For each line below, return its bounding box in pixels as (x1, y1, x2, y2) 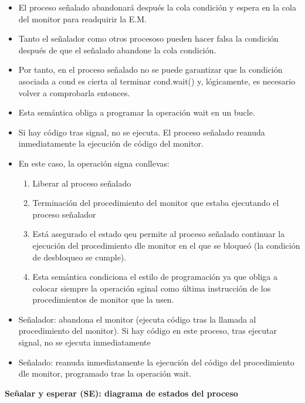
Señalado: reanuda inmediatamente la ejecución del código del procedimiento (18, 355, 294, 368)
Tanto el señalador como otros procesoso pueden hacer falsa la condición (18, 32, 279, 45)
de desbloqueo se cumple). (32, 250, 127, 263)
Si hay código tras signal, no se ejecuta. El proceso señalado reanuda (18, 126, 265, 138)
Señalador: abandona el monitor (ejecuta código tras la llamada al (18, 313, 256, 325)
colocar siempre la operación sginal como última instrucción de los (32, 282, 271, 294)
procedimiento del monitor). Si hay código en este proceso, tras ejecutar (18, 324, 277, 337)
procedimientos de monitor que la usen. (32, 293, 174, 306)
